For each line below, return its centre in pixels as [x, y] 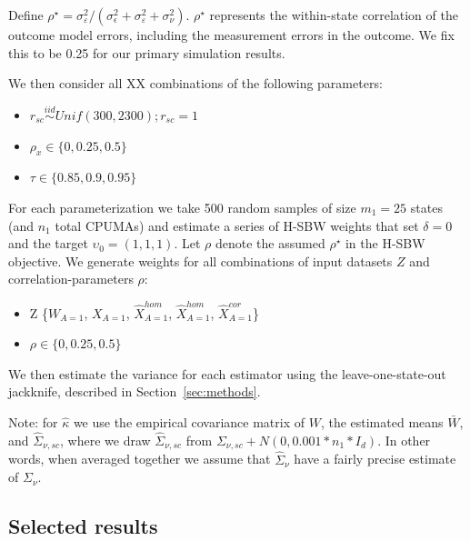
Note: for [33, 422]
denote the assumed [270, 243]
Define [26, 15]
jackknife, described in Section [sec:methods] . [135, 391]
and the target [48, 243]
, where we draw [105, 440]
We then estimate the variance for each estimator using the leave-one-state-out [227, 373]
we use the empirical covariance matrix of [189, 422]
